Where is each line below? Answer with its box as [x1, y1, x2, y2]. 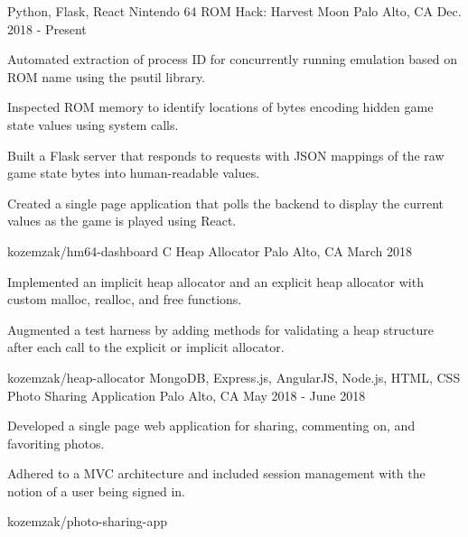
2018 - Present [7, 19, 87, 38]
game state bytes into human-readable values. [7, 163, 260, 182]
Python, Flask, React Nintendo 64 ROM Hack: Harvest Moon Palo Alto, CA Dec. [7, 2, 462, 20]
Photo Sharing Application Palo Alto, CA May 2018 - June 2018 [7, 385, 366, 404]
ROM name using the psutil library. [7, 67, 206, 86]
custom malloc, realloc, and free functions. [7, 290, 242, 309]
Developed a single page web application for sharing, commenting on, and [7, 416, 416, 435]
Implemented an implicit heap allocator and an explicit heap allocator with [7, 272, 424, 291]
